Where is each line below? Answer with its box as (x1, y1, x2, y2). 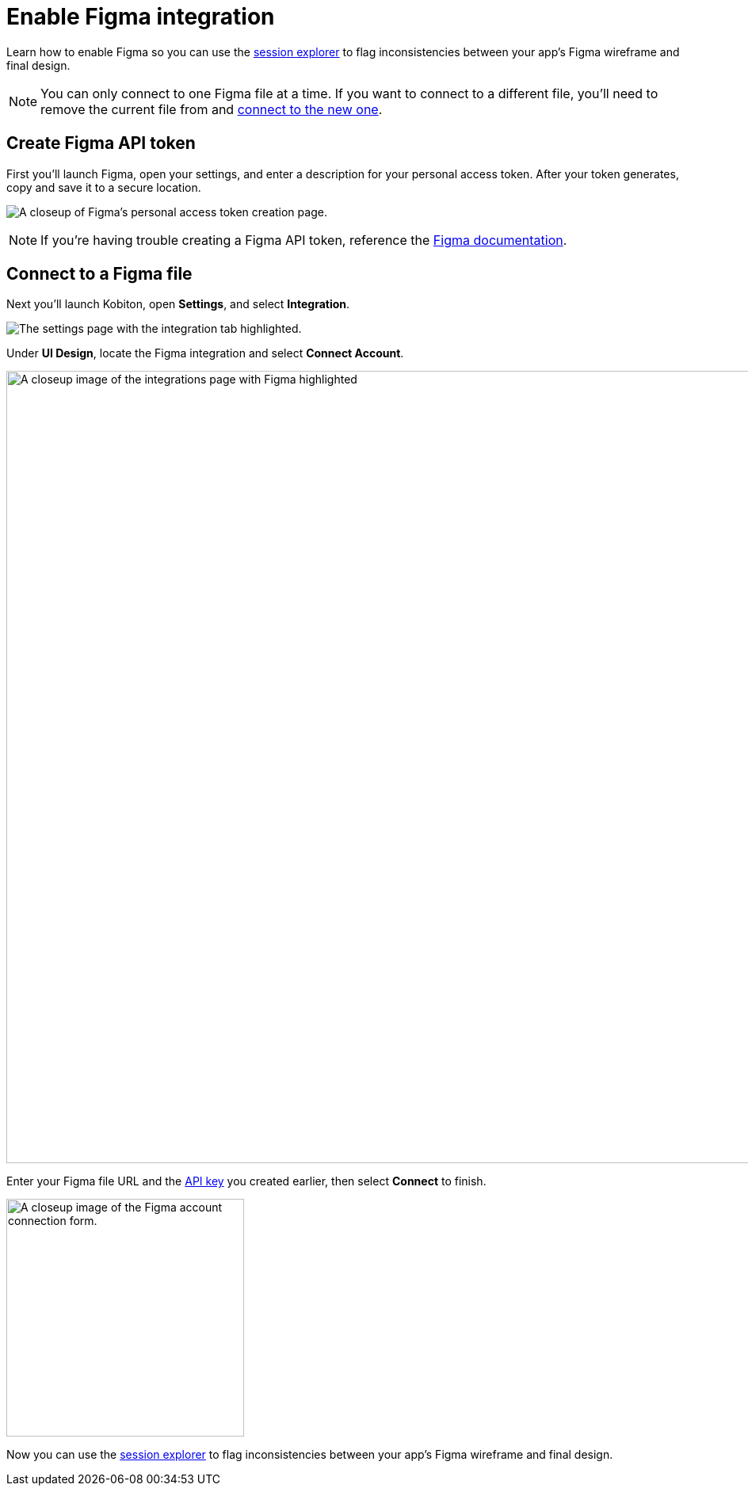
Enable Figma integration (6, 3, 275, 30)
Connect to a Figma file (6, 264, 193, 284)
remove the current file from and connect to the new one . (40, 101, 383, 117)
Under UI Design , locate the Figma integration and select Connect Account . (6, 346, 404, 361)
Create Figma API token (6, 133, 196, 154)
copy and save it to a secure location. (6, 180, 201, 194)
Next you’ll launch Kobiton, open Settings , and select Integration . (6, 297, 350, 311)
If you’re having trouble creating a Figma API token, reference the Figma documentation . (40, 231, 567, 248)
